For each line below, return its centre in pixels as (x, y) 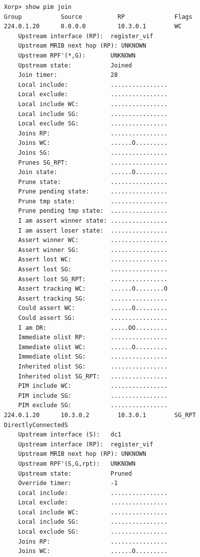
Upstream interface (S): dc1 (70, 435)
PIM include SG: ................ (93, 396)
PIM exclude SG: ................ (93, 405)
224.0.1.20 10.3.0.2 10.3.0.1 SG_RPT (100, 415)
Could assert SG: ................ (93, 318)
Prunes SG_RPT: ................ (93, 162)
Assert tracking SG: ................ (93, 298)
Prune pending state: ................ (93, 192)
